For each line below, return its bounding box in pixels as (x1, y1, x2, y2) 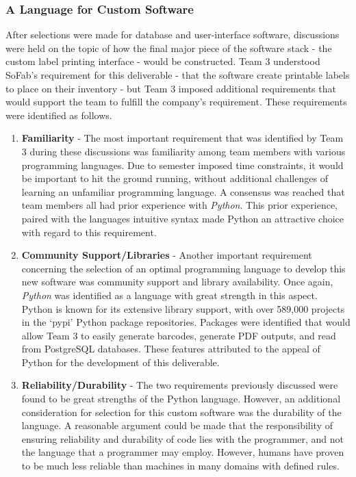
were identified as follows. (5, 107, 112, 122)
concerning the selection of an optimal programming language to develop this (21, 261, 346, 275)
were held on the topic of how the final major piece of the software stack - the (5, 40, 332, 55)
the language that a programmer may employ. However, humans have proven (21, 445, 344, 459)
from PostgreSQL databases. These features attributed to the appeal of (21, 341, 320, 356)
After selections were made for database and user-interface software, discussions (5, 27, 340, 42)
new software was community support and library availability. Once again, (21, 274, 333, 289)
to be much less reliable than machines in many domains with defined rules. (21, 459, 340, 473)
